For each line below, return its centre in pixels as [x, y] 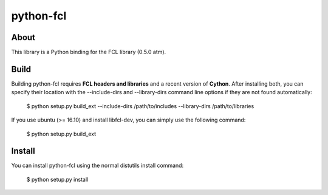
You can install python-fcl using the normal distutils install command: [97, 166]
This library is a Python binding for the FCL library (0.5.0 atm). [89, 52]
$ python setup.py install [57, 179]
